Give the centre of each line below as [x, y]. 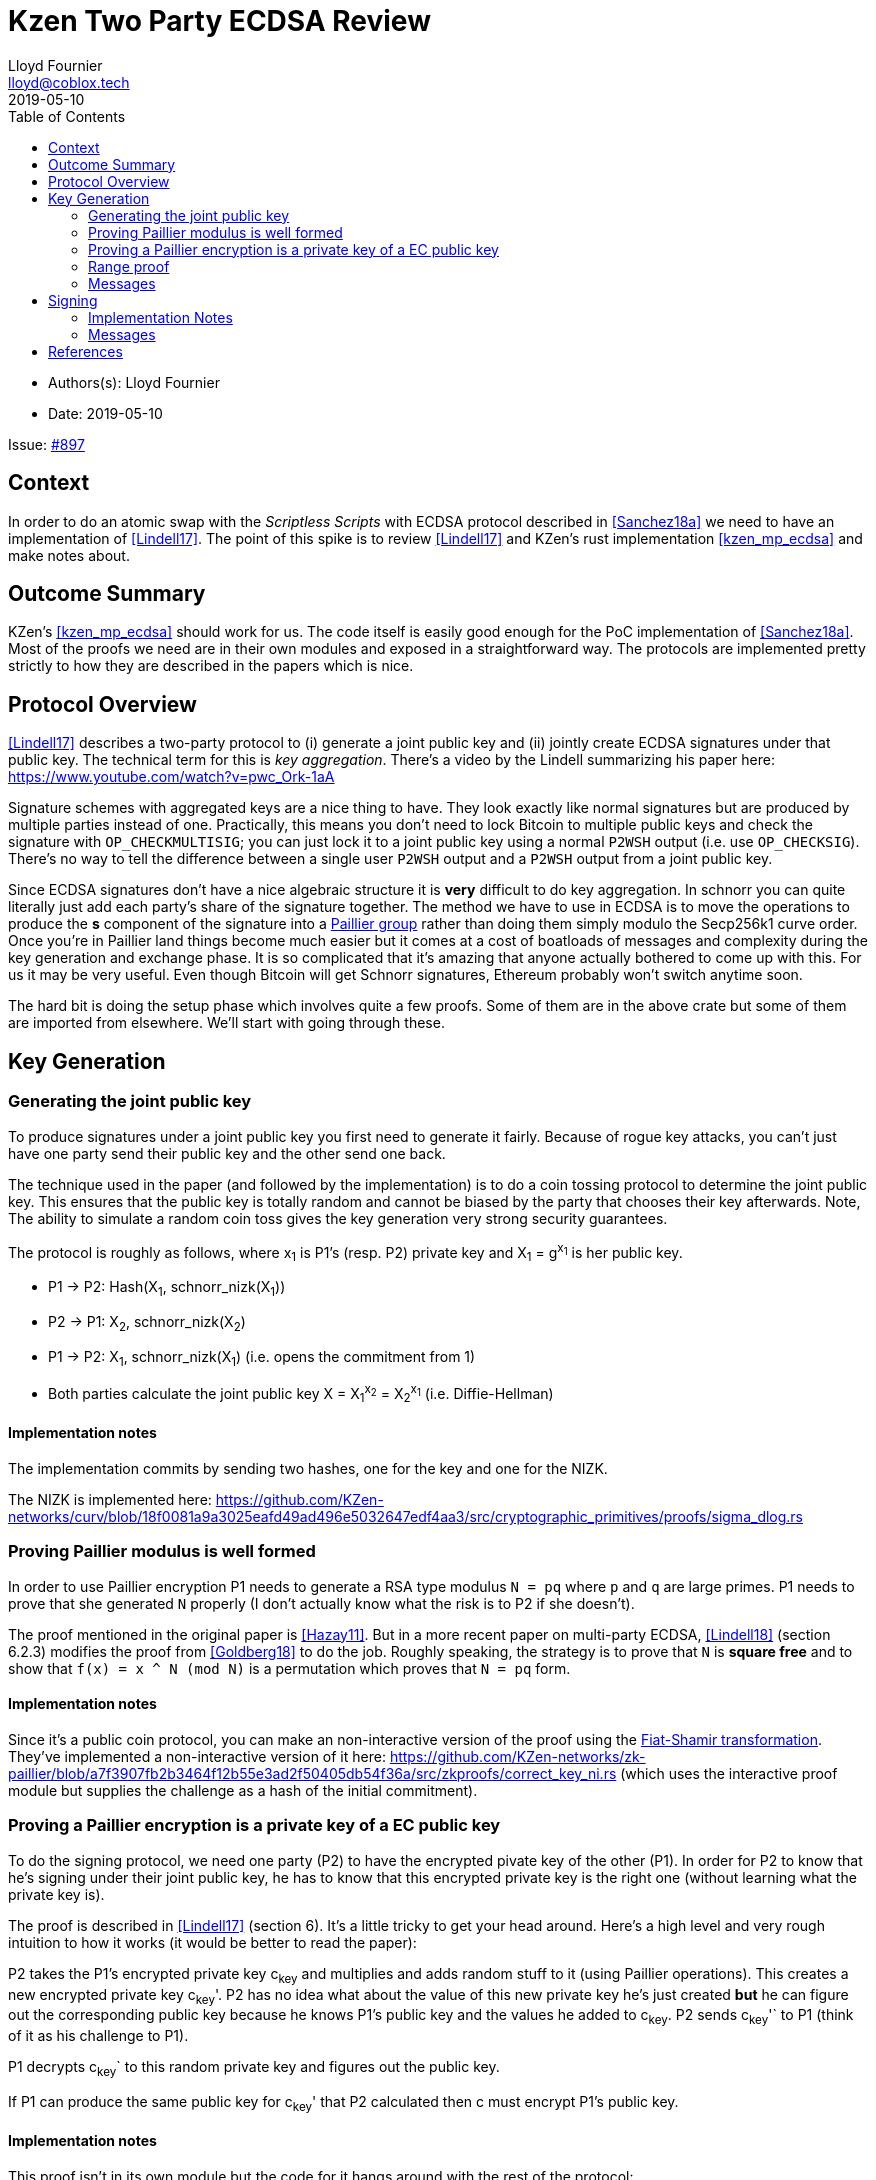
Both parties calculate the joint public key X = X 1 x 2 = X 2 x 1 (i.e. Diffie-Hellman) [301, 1394]
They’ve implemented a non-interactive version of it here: [197, 1756]
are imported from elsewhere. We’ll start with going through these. [226, 1023]
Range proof [129, 266]
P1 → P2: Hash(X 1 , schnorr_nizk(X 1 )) [167, 1288]
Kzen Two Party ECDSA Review [219, 21]
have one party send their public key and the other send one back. [227, 1153]
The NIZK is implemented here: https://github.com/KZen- [196, 1500]
